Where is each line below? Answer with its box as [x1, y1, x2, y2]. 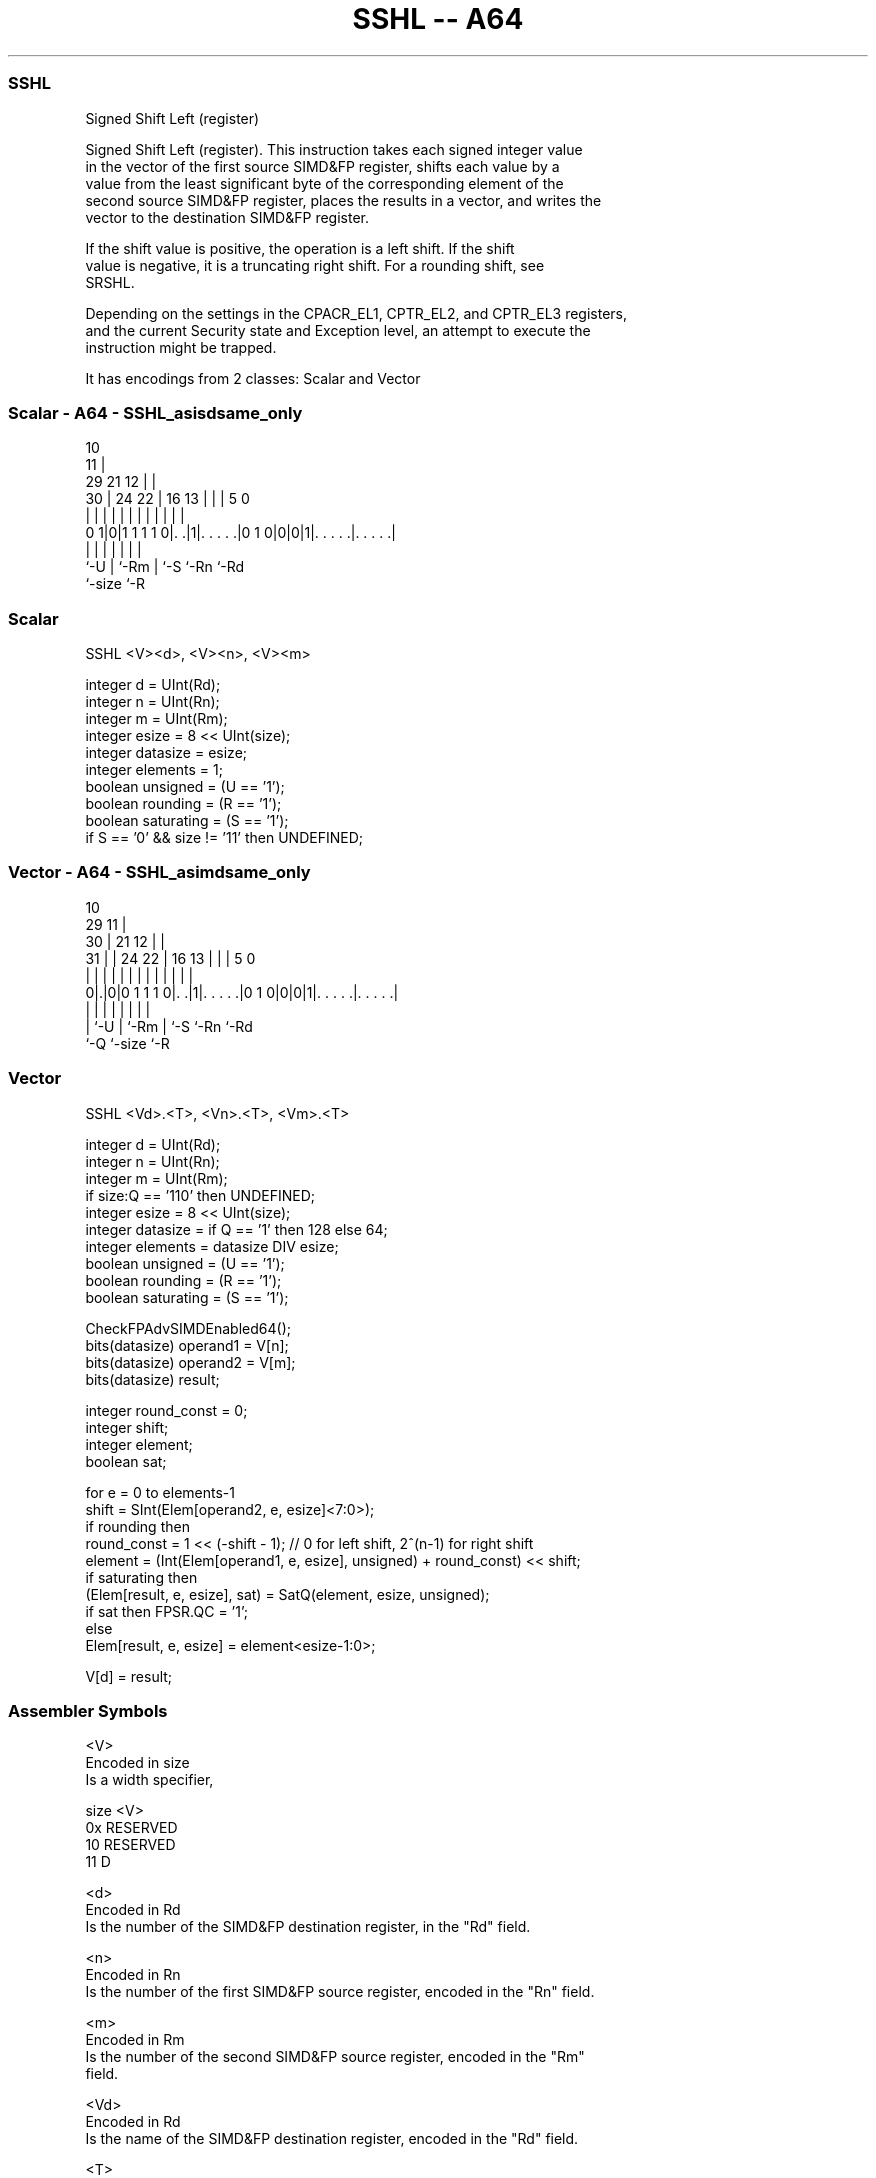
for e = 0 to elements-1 [85, 1483, 235, 1501]
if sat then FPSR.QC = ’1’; [85, 1602, 249, 1620]
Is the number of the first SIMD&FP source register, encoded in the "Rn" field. [85, 1983, 595, 2001]
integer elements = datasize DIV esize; [85, 1237, 339, 1255]
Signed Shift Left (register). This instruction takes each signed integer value [85, 140, 583, 158]
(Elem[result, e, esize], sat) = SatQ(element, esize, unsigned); [85, 1585, 490, 1603]
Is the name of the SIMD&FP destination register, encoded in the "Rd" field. [85, 2130, 579, 2148]
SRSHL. [85, 273, 135, 291]
